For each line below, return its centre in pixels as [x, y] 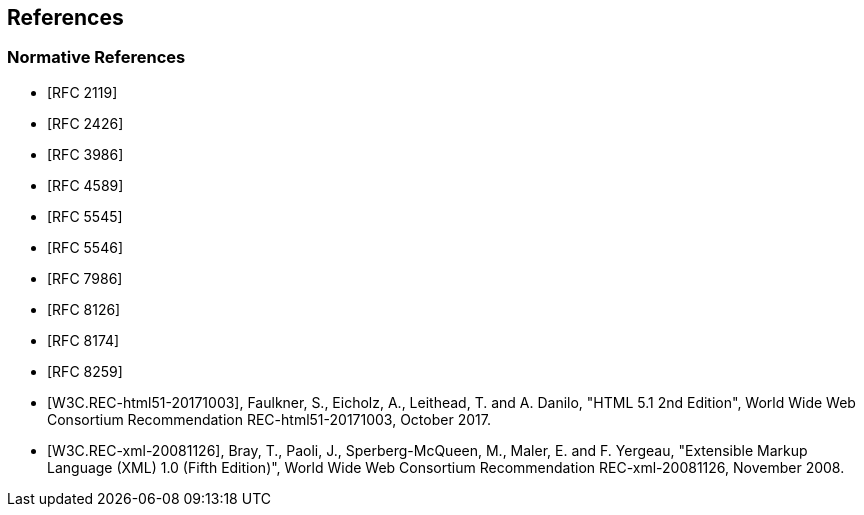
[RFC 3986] [85, 154]
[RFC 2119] [82, 92]
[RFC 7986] [85, 278]
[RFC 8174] [83, 340]
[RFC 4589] [85, 185]
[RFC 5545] [85, 216]
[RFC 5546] [85, 247]
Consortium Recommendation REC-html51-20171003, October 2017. [269, 419]
